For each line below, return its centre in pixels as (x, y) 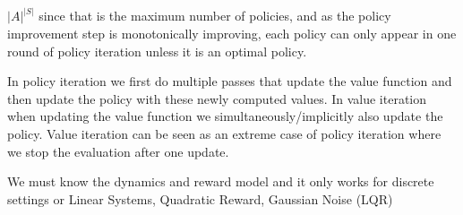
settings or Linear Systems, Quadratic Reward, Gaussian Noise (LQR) (200, 198)
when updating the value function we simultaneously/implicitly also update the (225, 116)
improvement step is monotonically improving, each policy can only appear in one (232, 34)
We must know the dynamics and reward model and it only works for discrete (221, 181)
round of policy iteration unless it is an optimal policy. (157, 51)
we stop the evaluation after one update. (118, 151)
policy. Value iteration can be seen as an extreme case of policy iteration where (224, 133)
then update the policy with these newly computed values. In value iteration (217, 98)
